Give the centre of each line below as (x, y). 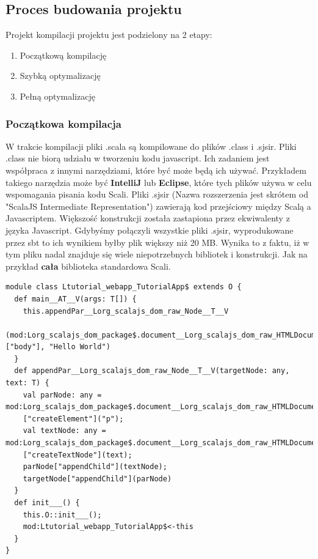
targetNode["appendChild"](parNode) (97, 479)
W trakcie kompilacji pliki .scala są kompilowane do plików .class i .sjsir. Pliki (151, 146)
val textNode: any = (64, 431)
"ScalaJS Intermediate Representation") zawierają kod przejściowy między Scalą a (158, 206)
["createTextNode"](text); (78, 455)
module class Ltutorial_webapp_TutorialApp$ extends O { (124, 287)
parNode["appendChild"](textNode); (95, 467)
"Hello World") (80, 347)
